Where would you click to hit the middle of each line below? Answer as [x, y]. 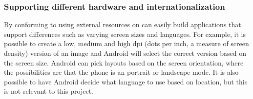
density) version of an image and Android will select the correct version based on [125, 53]
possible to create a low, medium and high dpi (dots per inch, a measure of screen [126, 43]
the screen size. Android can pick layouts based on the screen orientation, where [124, 62]
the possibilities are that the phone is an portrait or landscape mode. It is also [121, 72]
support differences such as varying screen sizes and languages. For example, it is [125, 34]
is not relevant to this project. [49, 91]
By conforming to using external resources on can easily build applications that [123, 25]
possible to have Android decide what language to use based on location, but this [126, 81]
